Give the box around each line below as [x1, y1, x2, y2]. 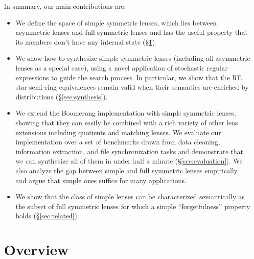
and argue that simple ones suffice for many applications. [15, 175, 187, 185]
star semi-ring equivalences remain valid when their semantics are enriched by [15, 82, 249, 92]
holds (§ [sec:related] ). [15, 211, 79, 221]
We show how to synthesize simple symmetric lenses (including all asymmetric [15, 53, 250, 63]
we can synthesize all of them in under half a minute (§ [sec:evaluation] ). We [15, 156, 243, 166]
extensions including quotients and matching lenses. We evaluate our [15, 127, 221, 137]
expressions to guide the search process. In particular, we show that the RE [15, 72, 242, 82]
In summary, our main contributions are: [4, 1, 126, 11]
